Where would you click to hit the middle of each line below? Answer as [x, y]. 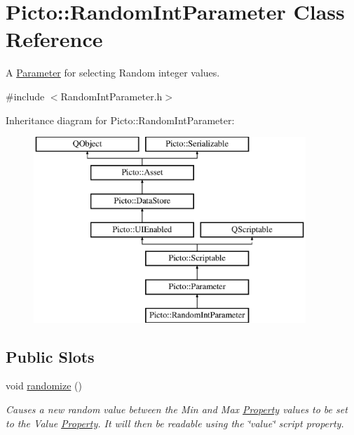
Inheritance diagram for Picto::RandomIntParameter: [120, 120]
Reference [54, 39]
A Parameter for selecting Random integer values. [113, 73]
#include [25, 96]
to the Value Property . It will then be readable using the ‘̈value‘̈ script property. [175, 423]
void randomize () [44, 386]
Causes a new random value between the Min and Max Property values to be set [177, 409]
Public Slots [50, 356]
